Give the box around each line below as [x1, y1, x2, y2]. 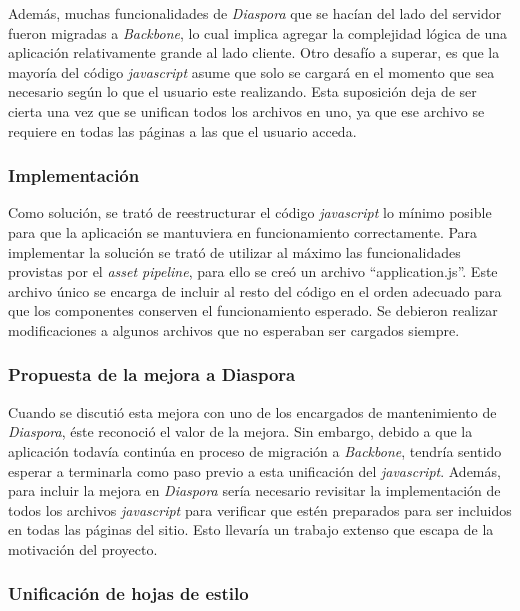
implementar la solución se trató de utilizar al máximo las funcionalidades [8, 241, 461, 262]
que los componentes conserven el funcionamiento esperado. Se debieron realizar [8, 300, 498, 321]
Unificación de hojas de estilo [8, 581, 249, 606]
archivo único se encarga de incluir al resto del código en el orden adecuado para [8, 280, 502, 301]
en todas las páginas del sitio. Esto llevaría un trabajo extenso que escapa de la [8, 519, 494, 540]
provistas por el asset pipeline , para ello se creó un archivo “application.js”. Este [8, 261, 498, 282]
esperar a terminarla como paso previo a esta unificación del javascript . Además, [8, 460, 501, 481]
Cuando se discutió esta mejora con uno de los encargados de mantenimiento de [8, 401, 497, 422]
